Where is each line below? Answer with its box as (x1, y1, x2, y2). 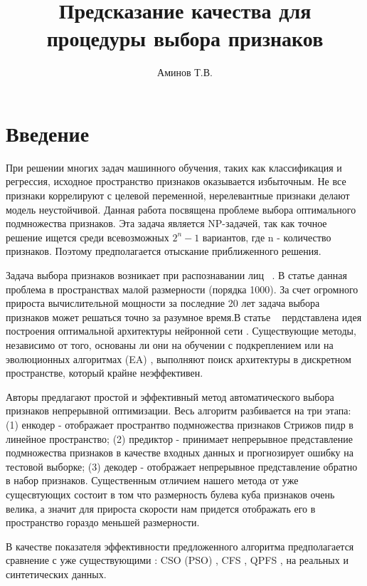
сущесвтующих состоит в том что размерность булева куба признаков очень (6, 486, 335, 501)
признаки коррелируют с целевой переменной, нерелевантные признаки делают (6, 188, 350, 203)
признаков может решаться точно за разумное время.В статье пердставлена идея (6, 309, 362, 324)
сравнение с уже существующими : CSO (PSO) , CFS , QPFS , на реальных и (6, 553, 349, 567)
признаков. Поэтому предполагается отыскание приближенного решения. (6, 244, 321, 258)
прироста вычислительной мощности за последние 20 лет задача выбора (6, 295, 320, 310)
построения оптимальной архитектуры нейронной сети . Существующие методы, (6, 323, 356, 338)
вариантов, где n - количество (202, 229, 331, 244)
